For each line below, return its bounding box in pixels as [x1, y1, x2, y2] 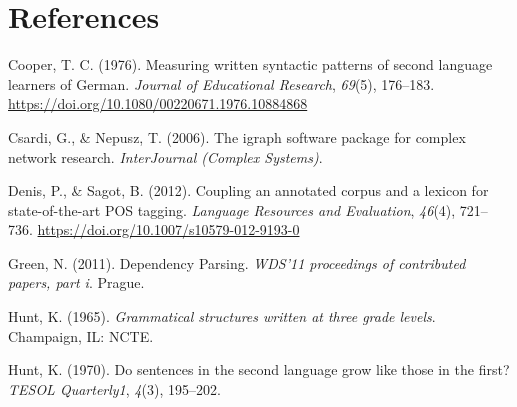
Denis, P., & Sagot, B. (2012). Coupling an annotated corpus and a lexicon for [8, 180, 489, 201]
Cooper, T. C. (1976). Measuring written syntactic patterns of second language [8, 54, 493, 75]
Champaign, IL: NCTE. [8, 325, 154, 346]
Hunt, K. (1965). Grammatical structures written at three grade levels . [8, 306, 436, 327]
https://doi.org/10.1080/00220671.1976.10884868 [8, 93, 308, 114]
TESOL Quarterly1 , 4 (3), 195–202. [8, 378, 221, 399]
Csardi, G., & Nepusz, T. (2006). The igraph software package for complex [8, 126, 466, 147]
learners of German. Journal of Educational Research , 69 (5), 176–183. [8, 73, 435, 94]
